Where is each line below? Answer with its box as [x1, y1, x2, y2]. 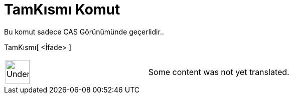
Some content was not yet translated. [148, 66, 289, 77]
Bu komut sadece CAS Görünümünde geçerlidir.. [4, 27, 164, 36]
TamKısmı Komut [4, 1, 120, 18]
